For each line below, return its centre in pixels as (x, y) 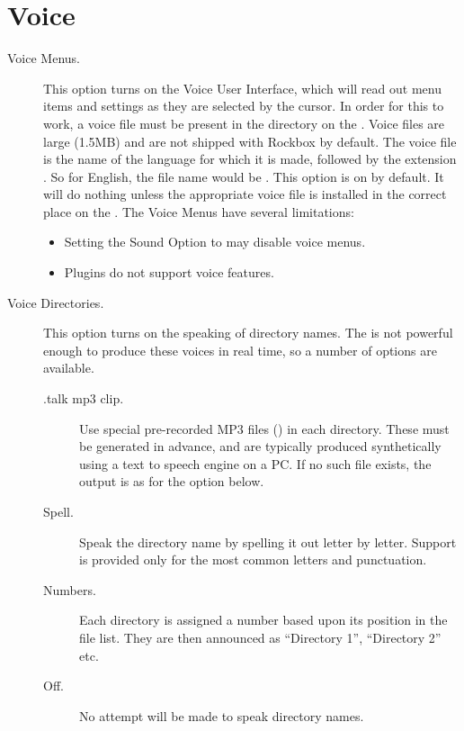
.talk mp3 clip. (84, 398)
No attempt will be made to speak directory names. (222, 715)
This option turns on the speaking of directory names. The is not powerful (248, 333)
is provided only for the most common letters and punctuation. (253, 560)
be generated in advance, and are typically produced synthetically (260, 446)
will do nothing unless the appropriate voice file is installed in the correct (245, 194)
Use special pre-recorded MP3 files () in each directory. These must (264, 428)
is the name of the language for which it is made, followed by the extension (250, 159)
